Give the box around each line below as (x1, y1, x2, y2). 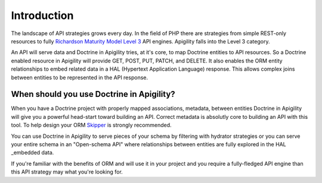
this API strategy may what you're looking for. (11, 168, 123, 175)
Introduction (11, 9, 74, 22)
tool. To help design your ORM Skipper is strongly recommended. (11, 122, 172, 129)
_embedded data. (11, 149, 54, 156)
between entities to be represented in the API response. (11, 74, 148, 81)
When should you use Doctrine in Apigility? (11, 89, 175, 99)
